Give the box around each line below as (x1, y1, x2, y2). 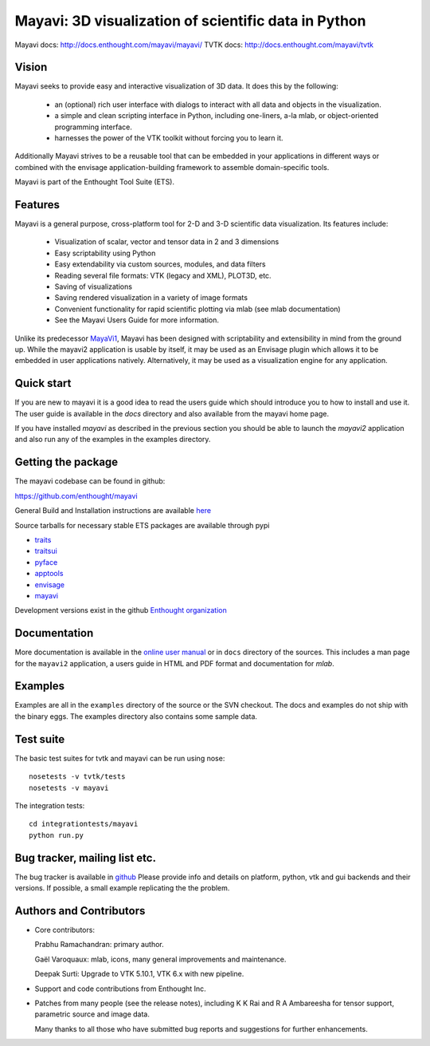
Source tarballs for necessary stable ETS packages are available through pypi (14, 520, 270, 530)
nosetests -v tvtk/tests (29, 772, 126, 781)
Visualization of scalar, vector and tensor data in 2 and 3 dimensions (54, 237, 279, 247)
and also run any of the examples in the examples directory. (14, 435, 211, 444)
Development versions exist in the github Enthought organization (14, 606, 227, 615)
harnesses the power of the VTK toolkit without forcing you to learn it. (54, 133, 283, 143)
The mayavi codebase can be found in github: (14, 476, 166, 486)
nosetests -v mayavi (29, 783, 109, 792)
